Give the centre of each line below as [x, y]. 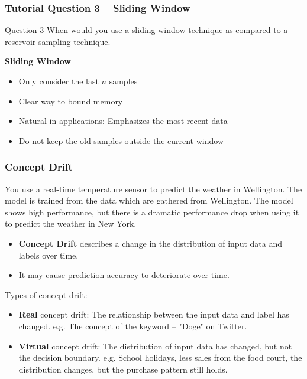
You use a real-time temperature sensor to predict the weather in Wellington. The [153, 189]
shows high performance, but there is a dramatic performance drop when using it [152, 212]
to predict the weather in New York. [71, 223]
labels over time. [49, 255]
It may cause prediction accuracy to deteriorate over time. [124, 275]
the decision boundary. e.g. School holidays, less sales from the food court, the [160, 357]
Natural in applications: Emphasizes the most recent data [123, 121]
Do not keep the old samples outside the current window [121, 140]
